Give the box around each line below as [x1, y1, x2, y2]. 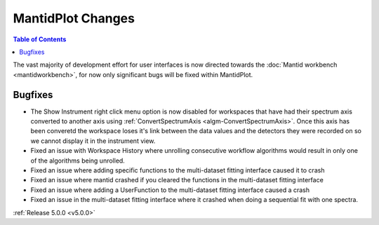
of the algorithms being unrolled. [30, 156, 126, 165]
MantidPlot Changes [13, 11, 135, 26]
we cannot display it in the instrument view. [30, 137, 156, 145]
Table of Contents [13, 35, 67, 43]
